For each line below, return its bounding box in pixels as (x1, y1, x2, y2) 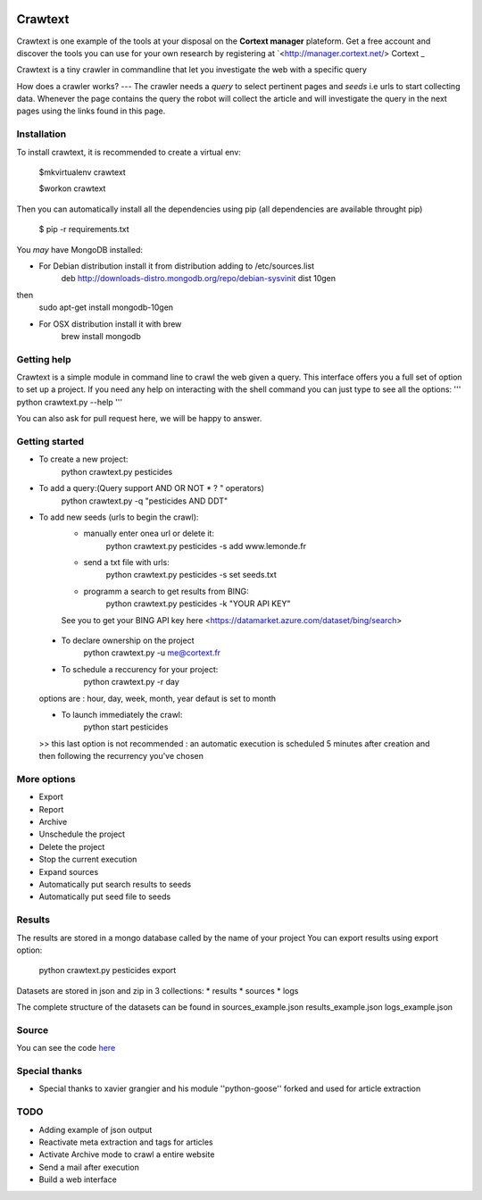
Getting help (16, 353, 71, 365)
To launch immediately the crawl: (61, 710, 183, 720)
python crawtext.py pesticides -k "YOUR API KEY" (105, 598, 291, 609)
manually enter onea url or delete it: (83, 528, 214, 539)
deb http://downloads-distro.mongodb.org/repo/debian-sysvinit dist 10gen (61, 273, 337, 284)
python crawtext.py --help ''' (16, 396, 123, 407)
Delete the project (38, 841, 105, 852)
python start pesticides (83, 721, 169, 732)
